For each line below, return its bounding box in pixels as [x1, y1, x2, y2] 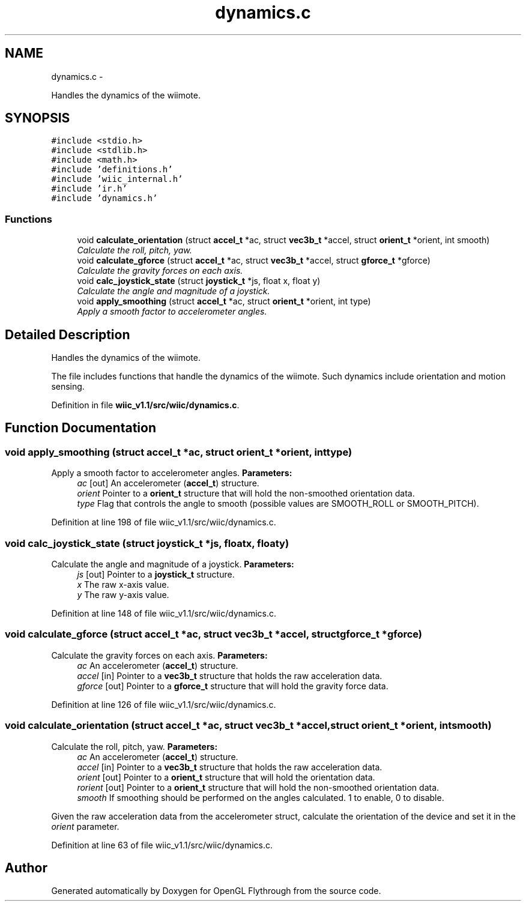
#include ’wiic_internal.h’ [51, 174, 183, 184]
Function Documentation [5, 420, 156, 436]
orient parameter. [51, 821, 119, 832]
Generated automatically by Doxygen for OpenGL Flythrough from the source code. [51, 886, 381, 896]
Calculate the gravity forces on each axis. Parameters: [51, 650, 268, 660]
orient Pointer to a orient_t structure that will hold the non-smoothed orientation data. [77, 488, 415, 499]
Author [5, 860, 47, 875]
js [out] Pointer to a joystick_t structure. [77, 569, 235, 579]
